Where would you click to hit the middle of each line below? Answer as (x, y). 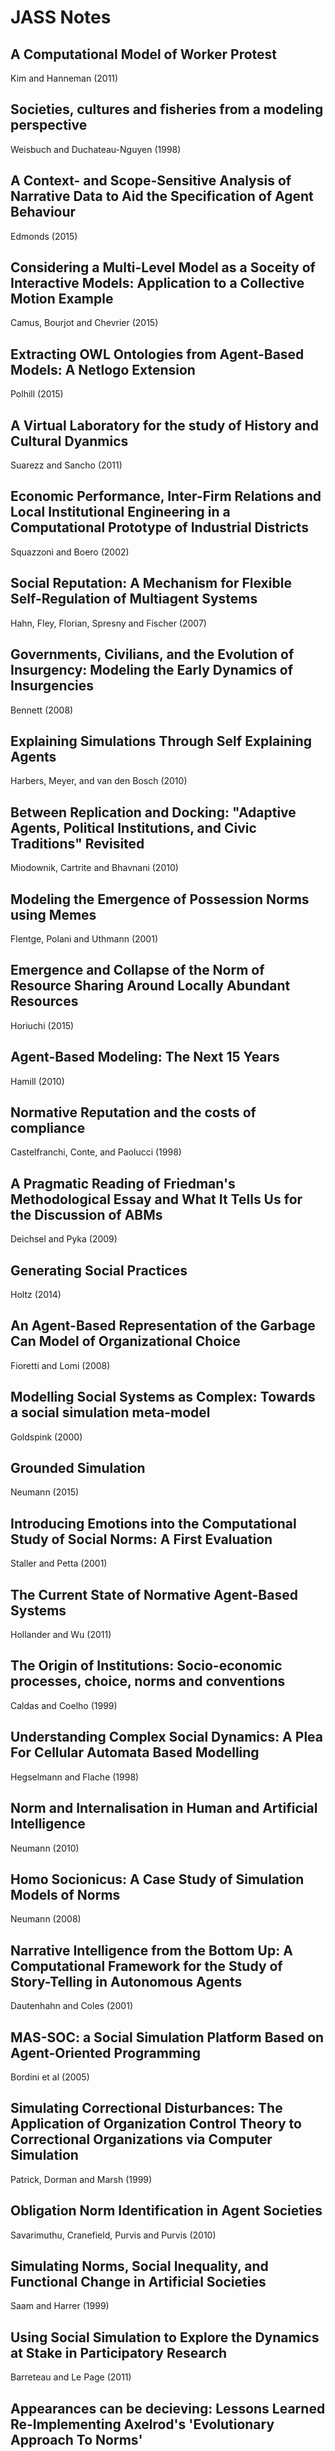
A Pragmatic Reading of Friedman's (123, 1183)
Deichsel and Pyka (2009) (64, 1239)
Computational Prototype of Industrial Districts (159, 527)
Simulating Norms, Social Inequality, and (139, 2266)
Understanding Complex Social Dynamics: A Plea (166, 1737)
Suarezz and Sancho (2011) (66, 465)
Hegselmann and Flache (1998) (75, 1777)
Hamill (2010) (37, 1081)
